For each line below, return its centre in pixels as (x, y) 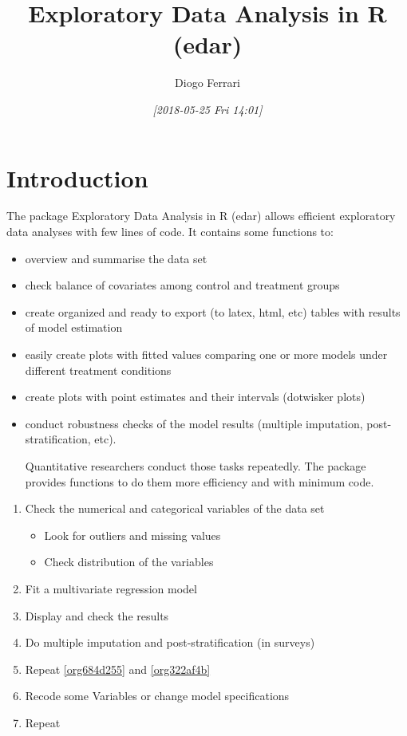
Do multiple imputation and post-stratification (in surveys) (170, 642)
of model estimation (74, 327)
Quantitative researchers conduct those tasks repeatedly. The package (196, 465)
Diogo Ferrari (207, 83)
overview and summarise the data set (116, 258)
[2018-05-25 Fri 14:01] (207, 109)
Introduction (77, 177)
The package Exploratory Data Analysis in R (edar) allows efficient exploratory (201, 216)
